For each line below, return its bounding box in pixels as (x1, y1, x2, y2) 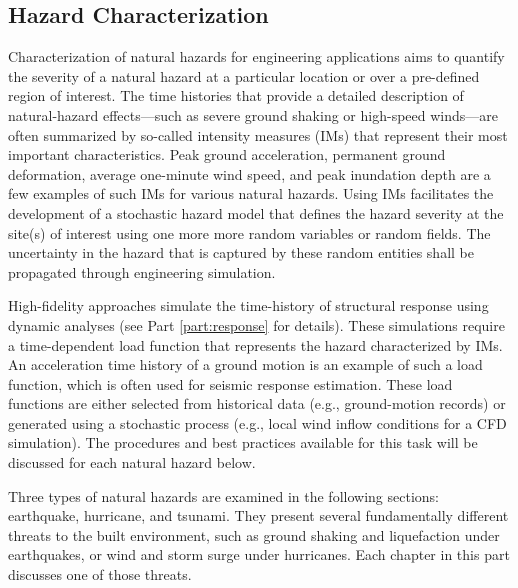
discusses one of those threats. (8, 564, 192, 585)
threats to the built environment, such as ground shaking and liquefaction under (8, 524, 500, 545)
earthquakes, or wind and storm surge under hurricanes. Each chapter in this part (8, 544, 510, 565)
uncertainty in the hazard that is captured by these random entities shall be (8, 242, 474, 263)
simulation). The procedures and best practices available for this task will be (8, 432, 478, 453)
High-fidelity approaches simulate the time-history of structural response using (8, 295, 489, 316)
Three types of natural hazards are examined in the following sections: (8, 485, 439, 506)
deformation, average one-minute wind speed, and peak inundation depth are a (8, 163, 491, 184)
